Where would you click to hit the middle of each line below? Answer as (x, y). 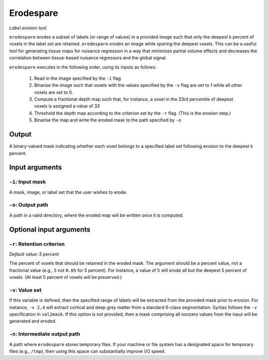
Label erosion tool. (28, 28)
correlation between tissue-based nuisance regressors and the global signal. (88, 58)
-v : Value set (25, 290)
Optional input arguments (50, 229)
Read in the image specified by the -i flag (77, 78)
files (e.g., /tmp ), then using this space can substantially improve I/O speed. (87, 351)
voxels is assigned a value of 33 (67, 106)
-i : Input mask (28, 182)
